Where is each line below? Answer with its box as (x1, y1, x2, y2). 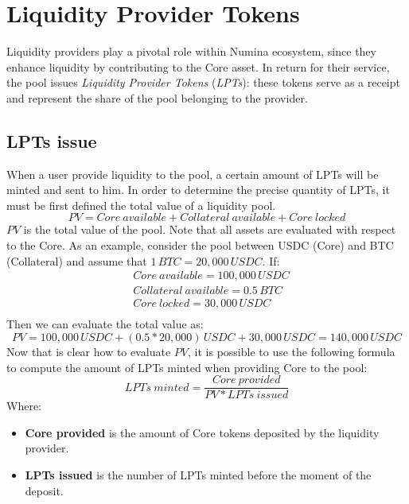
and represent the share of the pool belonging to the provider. (6, 89, 308, 106)
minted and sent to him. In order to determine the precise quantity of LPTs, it (6, 181, 390, 198)
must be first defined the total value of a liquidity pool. (6, 196, 276, 213)
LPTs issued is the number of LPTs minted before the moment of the (25, 467, 372, 483)
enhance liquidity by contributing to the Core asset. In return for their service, (6, 58, 390, 75)
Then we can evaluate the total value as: (6, 316, 204, 332)
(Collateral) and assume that (6, 252, 147, 269)
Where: (6, 397, 41, 414)
